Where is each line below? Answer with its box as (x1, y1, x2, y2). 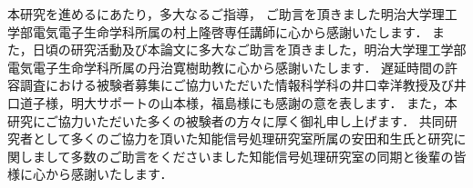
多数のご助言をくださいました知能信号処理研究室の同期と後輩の (70, 146, 454, 165)
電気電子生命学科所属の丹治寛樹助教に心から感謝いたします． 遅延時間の (7, 57, 446, 76)
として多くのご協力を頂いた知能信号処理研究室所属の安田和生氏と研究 (32, 129, 454, 148)
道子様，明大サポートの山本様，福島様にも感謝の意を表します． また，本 (19, 93, 458, 112)
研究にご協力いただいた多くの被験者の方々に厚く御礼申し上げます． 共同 (7, 111, 445, 130)
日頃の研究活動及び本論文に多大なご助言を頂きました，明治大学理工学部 (32, 40, 467, 59)
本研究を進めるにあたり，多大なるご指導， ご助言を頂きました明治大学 (7, 5, 432, 23)
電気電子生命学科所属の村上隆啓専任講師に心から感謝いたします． (32, 22, 428, 41)
